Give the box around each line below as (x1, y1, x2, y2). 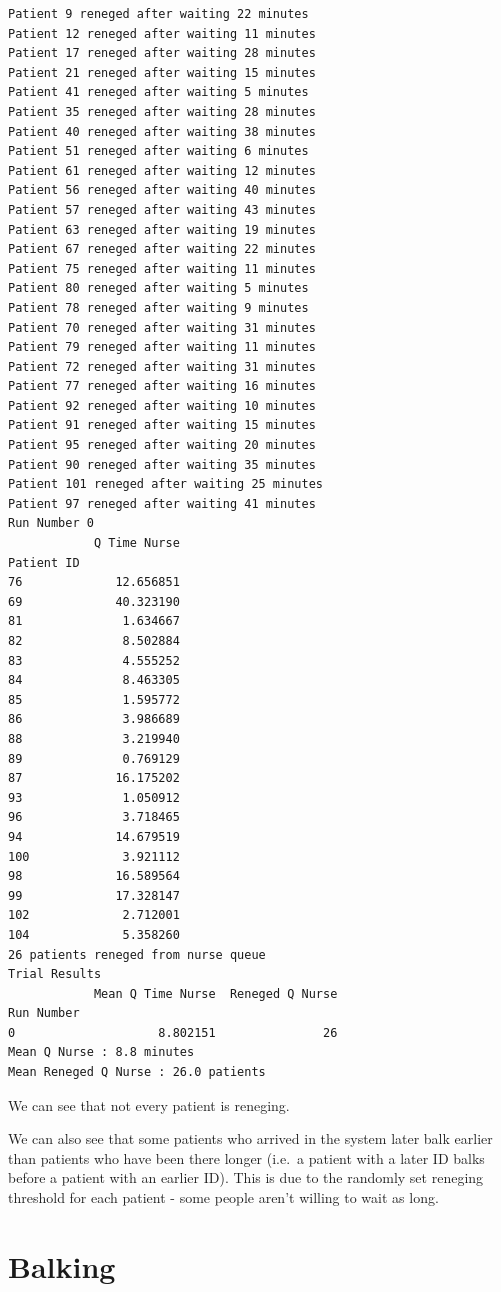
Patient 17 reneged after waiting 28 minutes (8, 46, 316, 61)
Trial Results (8, 967, 102, 982)
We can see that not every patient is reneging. (8, 1094, 290, 1115)
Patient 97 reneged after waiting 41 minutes (8, 496, 316, 511)
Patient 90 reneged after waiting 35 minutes (8, 457, 316, 472)
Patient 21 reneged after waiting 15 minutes (8, 65, 316, 80)
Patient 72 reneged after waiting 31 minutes (8, 359, 316, 374)
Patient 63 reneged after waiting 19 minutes (8, 222, 316, 237)
